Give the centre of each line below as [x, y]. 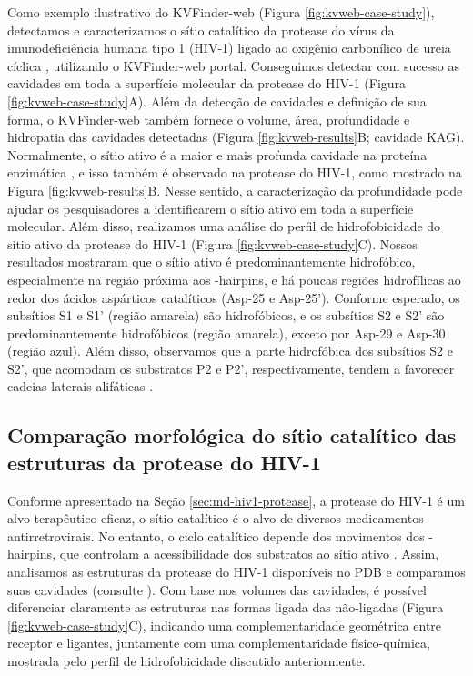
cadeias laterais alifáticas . [81, 386]
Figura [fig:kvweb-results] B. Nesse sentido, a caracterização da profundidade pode [235, 190]
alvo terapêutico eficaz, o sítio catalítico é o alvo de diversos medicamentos [216, 518]
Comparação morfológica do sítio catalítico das [232, 435]
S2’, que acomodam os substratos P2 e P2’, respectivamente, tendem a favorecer [231, 368]
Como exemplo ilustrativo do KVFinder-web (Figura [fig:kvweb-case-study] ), [221, 12]
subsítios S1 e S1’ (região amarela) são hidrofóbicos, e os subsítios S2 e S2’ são [226, 315]
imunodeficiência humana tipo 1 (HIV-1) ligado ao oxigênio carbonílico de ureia [229, 48]
